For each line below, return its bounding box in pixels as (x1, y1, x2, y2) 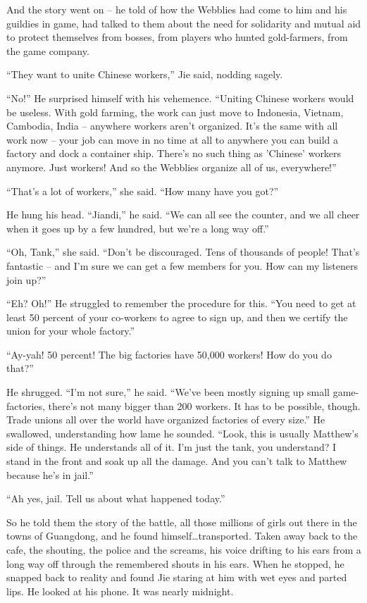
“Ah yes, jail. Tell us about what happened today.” (6, 491, 225, 506)
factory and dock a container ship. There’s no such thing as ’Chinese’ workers (6, 146, 342, 161)
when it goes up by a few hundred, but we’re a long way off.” (6, 220, 269, 235)
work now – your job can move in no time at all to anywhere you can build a (6, 132, 339, 147)
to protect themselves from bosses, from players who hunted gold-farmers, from (6, 30, 348, 44)
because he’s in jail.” (6, 467, 94, 482)
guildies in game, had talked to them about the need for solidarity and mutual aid (6, 15, 361, 30)
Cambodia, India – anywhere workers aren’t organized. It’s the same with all (6, 118, 338, 133)
